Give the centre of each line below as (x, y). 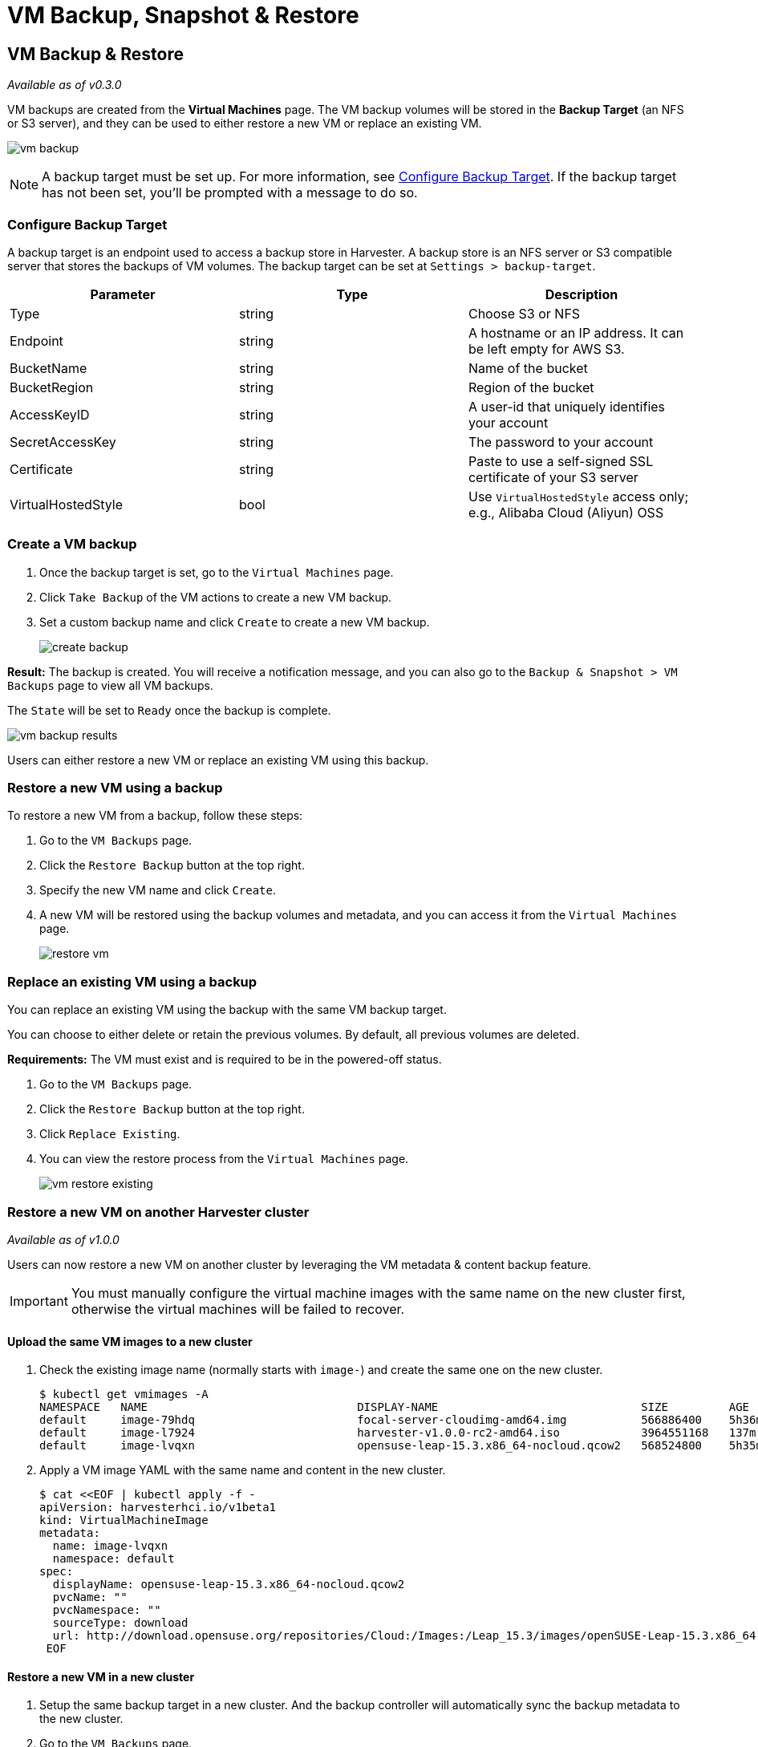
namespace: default (113, 1559)
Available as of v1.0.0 (63, 1239)
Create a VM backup (72, 544)
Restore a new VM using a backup (115, 788)
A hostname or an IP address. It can (576, 332)
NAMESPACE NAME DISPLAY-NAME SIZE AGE (395, 1407)
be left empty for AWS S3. (546, 349)
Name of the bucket (528, 368)
